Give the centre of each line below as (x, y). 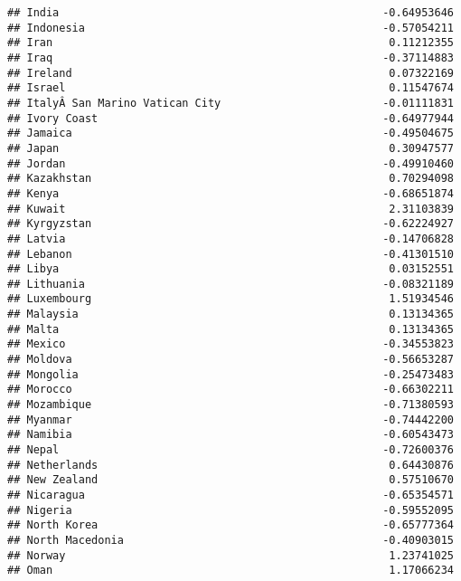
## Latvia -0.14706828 (230, 238)
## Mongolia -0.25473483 (230, 374)
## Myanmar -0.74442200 (230, 419)
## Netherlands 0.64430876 (230, 465)
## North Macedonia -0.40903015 (230, 540)
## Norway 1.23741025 (230, 555)
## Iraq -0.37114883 (230, 57)
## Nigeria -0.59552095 (230, 510)
